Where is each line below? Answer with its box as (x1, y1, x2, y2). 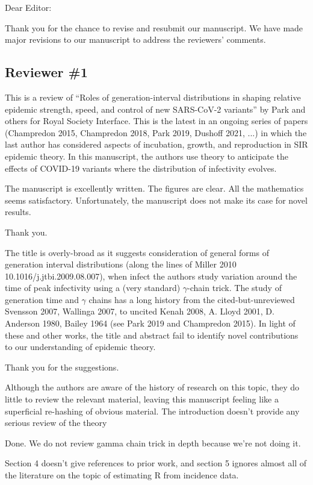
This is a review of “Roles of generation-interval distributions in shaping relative (5, 90, 301, 103)
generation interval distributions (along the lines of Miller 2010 (5, 258, 237, 271)
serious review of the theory (5, 416, 107, 429)
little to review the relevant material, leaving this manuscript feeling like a (5, 393, 279, 405)
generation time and (5, 293, 79, 305)
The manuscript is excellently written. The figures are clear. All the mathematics (5, 182, 304, 195)
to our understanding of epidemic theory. (5, 340, 156, 353)
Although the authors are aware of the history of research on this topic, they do (5, 381, 299, 393)
